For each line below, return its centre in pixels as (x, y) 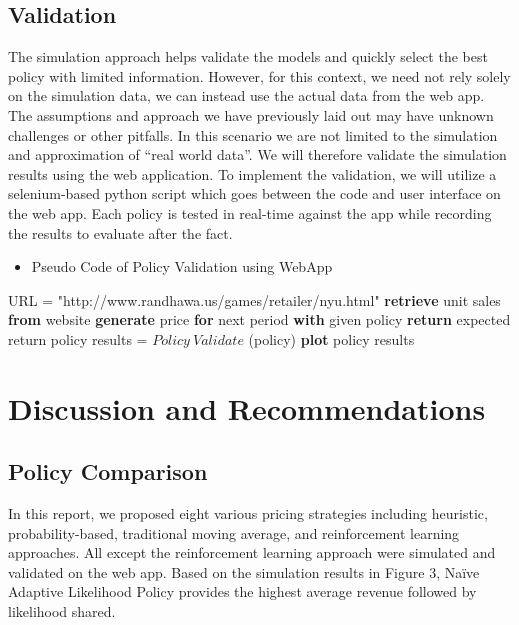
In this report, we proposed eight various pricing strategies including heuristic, (248, 513)
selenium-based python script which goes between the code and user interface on (254, 193)
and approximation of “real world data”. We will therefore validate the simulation (257, 154)
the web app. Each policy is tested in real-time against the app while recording (250, 212)
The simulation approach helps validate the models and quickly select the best (248, 56)
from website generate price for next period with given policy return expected (259, 319)
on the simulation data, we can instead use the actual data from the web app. (246, 95)
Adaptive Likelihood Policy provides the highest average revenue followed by (242, 591)
